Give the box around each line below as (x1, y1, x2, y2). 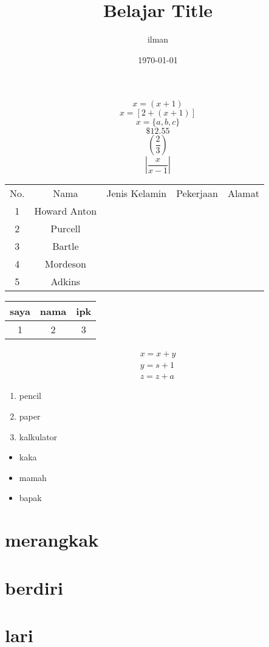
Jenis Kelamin (106, 186, 167, 201)
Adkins (50, 274, 81, 289)
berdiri (5, 575, 63, 600)
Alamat (227, 186, 259, 201)
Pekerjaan (176, 186, 218, 201)
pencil (19, 389, 41, 402)
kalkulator (19, 430, 58, 443)
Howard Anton (34, 204, 97, 218)
